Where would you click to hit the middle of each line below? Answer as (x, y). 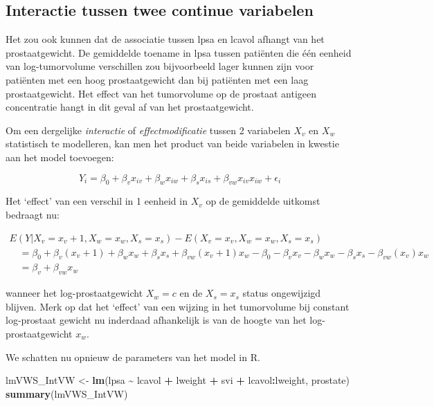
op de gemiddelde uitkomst (263, 201)
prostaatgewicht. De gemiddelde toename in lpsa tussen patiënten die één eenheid (179, 52)
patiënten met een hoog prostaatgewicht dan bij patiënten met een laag (157, 79)
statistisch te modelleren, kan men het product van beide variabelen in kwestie (172, 144)
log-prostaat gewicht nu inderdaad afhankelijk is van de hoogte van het (156, 320)
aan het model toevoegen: (60, 157)
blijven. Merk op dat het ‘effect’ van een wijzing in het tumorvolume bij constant (178, 306)
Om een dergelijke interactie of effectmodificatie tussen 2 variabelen (148, 130)
